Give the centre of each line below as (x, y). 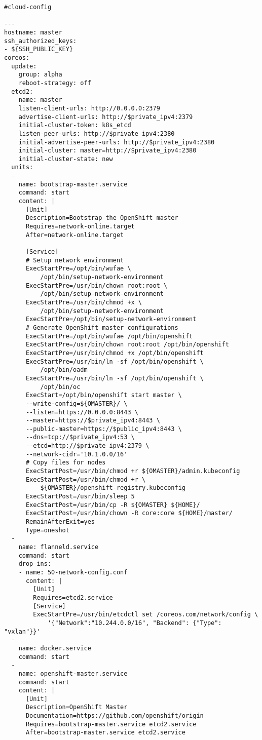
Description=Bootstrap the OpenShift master (102, 218)
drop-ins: (35, 564)
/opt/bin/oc (60, 387)
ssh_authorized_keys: (41, 41)
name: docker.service (55, 648)
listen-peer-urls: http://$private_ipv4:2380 (97, 133)
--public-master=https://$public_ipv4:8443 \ (104, 429)
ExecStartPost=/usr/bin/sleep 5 (80, 497)
